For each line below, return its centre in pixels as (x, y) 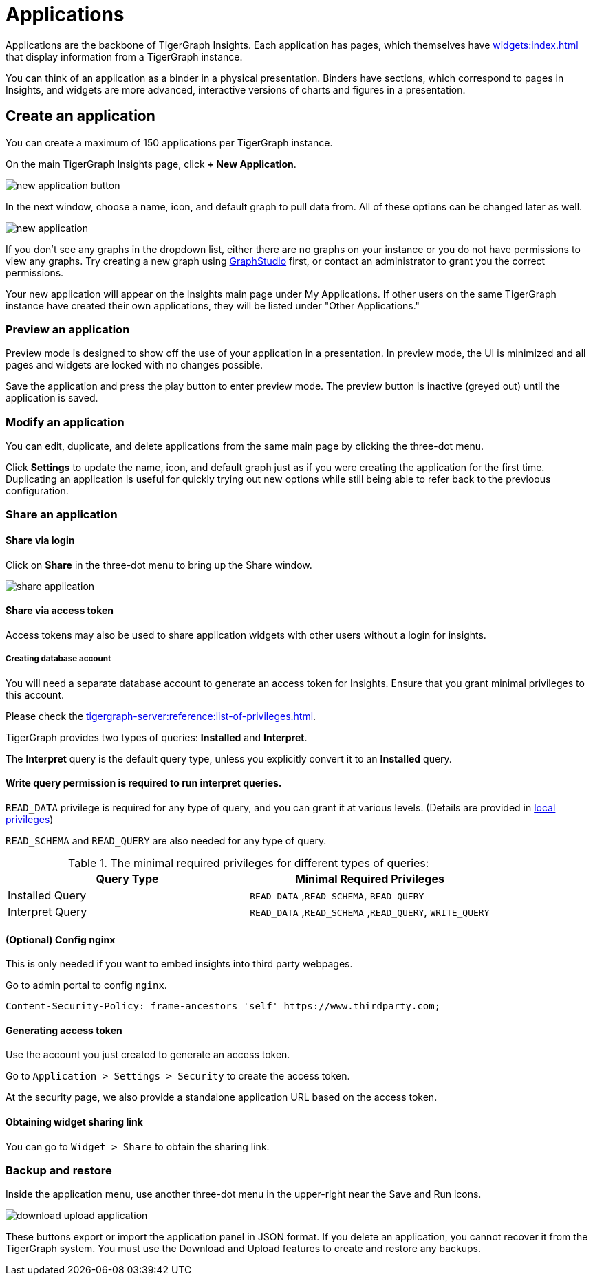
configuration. (37, 491)
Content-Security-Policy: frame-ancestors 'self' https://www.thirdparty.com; (223, 1006)
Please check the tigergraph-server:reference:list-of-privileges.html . (161, 716)
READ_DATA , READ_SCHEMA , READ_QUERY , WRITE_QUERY (370, 911)
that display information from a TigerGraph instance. (124, 56)
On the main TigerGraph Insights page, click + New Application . (151, 164)
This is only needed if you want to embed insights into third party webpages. (179, 964)
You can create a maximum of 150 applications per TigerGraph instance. (169, 142)
